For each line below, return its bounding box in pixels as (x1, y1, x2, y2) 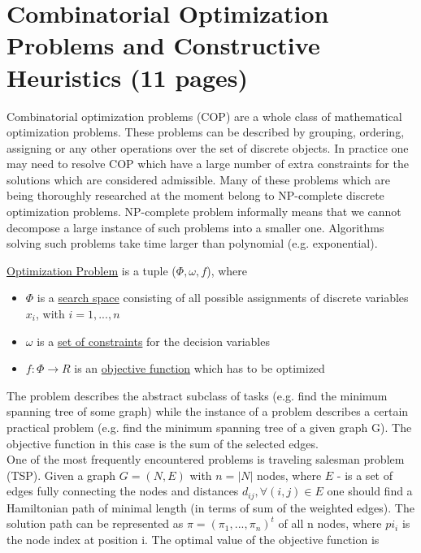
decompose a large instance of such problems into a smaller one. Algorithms (7, 218, 384, 235)
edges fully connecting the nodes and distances (7, 482, 239, 499)
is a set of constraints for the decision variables (37, 332, 270, 349)
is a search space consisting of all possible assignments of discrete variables (37, 289, 409, 306)
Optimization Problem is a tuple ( (7, 261, 176, 279)
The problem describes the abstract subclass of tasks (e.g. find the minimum (7, 387, 388, 404)
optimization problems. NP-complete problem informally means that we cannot (7, 203, 401, 220)
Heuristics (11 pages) (7, 60, 249, 93)
